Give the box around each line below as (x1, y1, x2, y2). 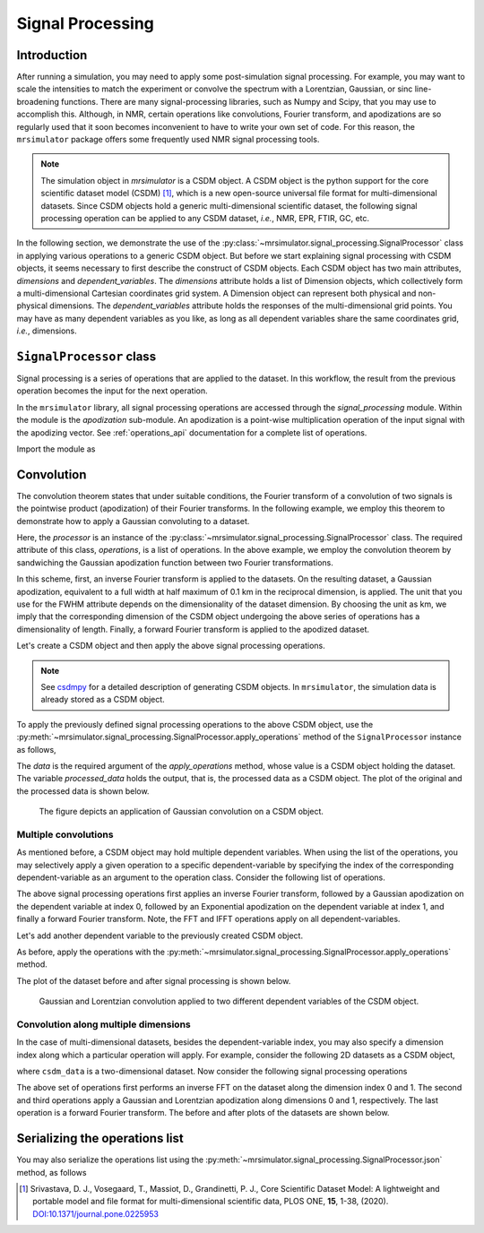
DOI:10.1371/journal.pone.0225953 (32, 1208, 159, 1219)
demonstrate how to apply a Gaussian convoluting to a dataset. (16, 515, 250, 526)
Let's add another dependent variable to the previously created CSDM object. (16, 930, 304, 941)
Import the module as (16, 444, 96, 454)
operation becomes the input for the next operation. (16, 385, 208, 396)
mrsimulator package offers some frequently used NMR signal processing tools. (16, 134, 320, 145)
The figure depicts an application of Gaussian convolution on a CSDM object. (39, 806, 324, 817)
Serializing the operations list (16, 1131, 184, 1146)
